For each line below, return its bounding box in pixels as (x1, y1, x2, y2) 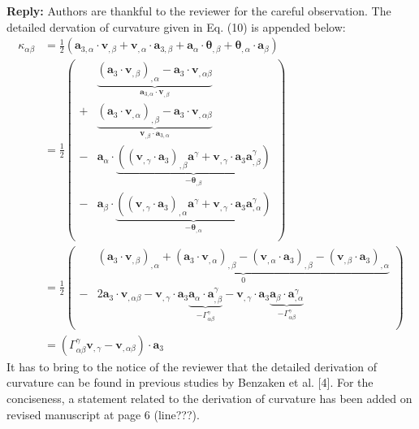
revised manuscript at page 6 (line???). (6, 405, 200, 422)
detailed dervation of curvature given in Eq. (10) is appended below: (6, 18, 346, 35)
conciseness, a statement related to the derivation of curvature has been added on (6, 390, 413, 407)
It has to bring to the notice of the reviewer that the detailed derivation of (6, 357, 378, 375)
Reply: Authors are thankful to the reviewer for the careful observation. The (6, 2, 391, 19)
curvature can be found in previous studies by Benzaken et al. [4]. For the (6, 374, 374, 391)
